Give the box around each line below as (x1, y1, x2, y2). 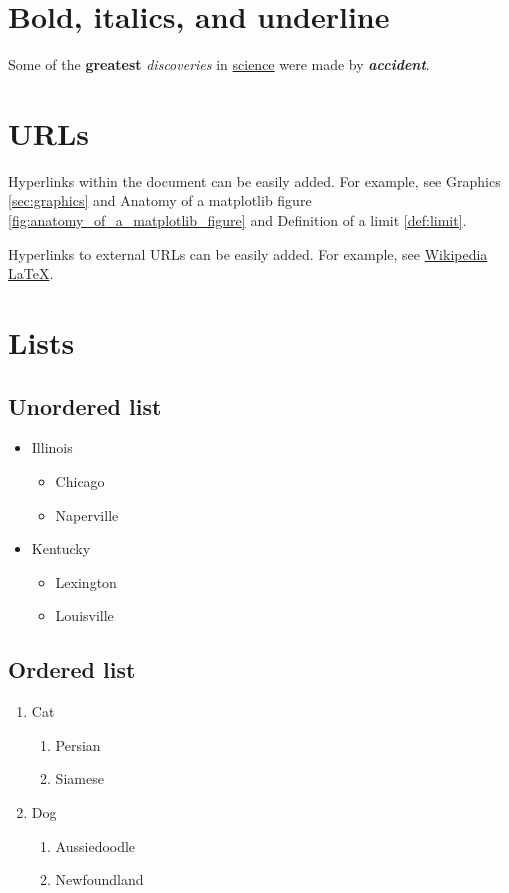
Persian (55, 734, 101, 755)
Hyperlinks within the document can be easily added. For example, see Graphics (8, 170, 501, 191)
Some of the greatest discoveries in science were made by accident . (8, 54, 430, 75)
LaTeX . (8, 263, 54, 284)
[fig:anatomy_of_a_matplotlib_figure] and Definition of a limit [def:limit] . (8, 210, 467, 231)
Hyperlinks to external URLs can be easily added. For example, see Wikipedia (8, 243, 488, 264)
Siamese (55, 768, 104, 789)
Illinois (31, 437, 73, 458)
